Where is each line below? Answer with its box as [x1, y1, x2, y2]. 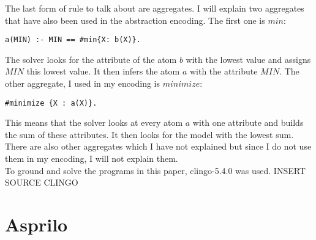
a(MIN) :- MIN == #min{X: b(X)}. [5, 35, 141, 45]
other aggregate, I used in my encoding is [5, 77, 160, 90]
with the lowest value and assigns [186, 53, 311, 65]
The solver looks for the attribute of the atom [5, 53, 177, 65]
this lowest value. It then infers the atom [26, 65, 180, 78]
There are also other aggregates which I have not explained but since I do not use [5, 140, 312, 153]
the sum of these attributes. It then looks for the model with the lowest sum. [5, 128, 294, 140]
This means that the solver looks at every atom [5, 116, 183, 129]
